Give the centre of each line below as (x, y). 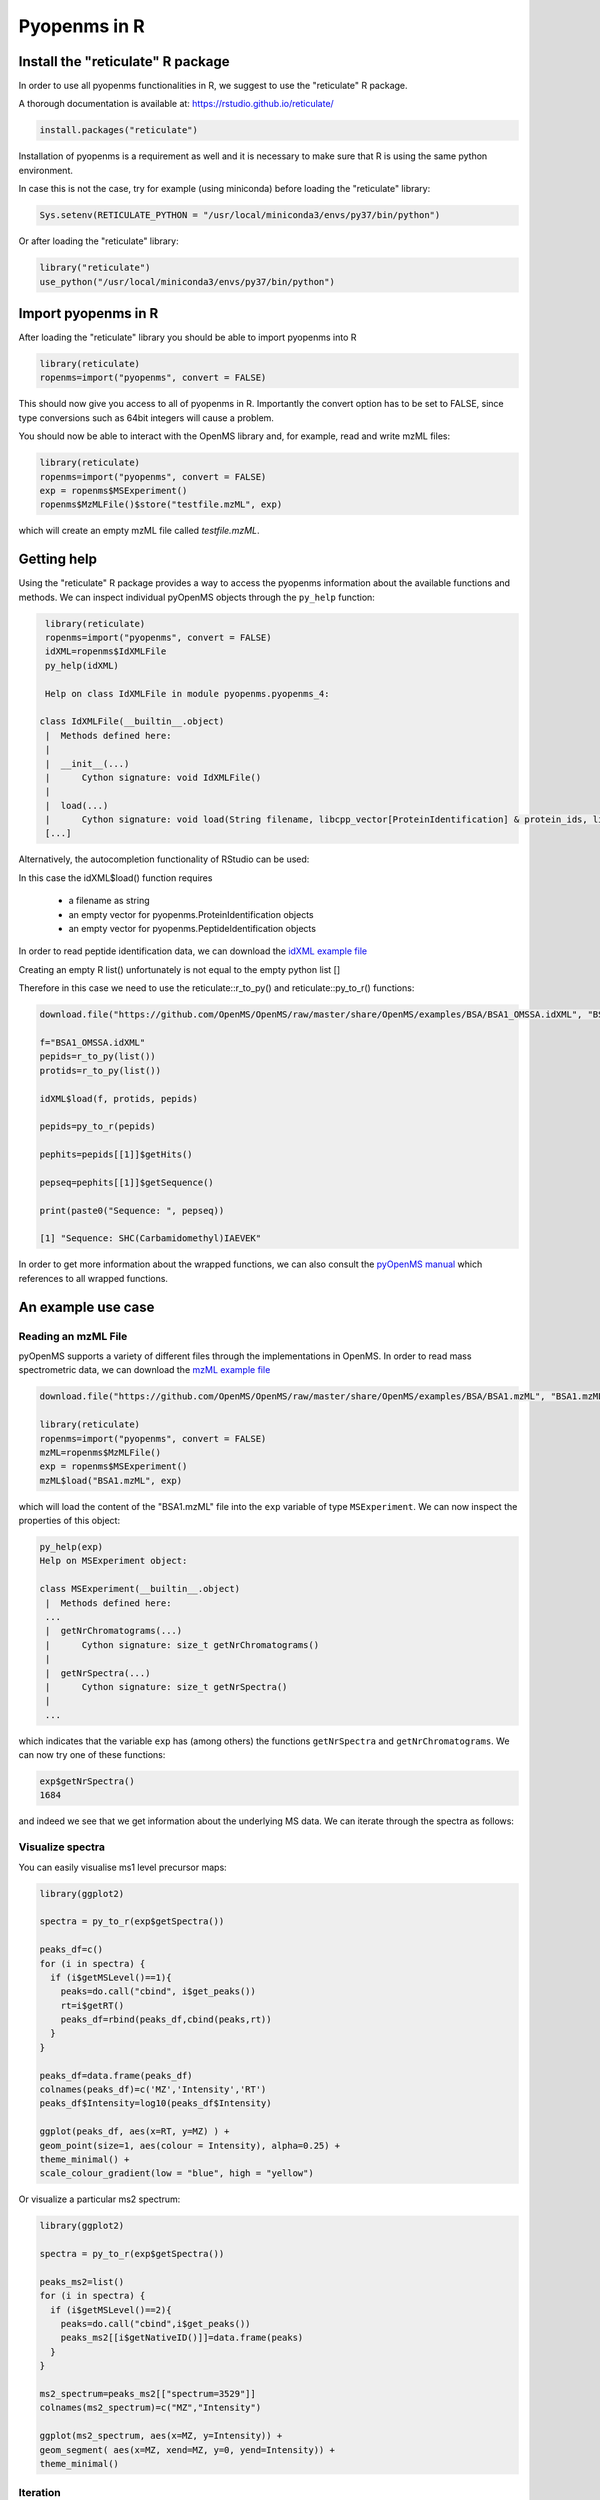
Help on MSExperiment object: (113, 1561)
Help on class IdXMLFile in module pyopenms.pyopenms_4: (187, 693)
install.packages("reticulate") (119, 130)
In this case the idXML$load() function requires (115, 877)
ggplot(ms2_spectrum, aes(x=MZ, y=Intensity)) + (161, 2436)
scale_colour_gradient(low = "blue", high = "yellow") (176, 2173)
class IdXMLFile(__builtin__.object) (132, 721)
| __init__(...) (87, 763)
